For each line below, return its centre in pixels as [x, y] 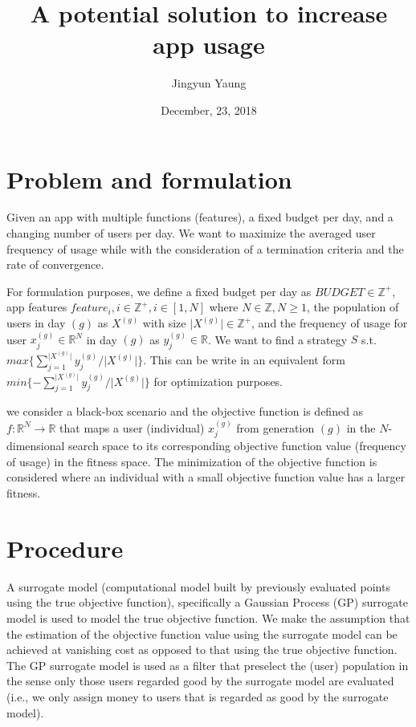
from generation [275, 427]
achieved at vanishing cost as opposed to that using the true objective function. [202, 650]
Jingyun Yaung [209, 83]
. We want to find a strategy [277, 339]
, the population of [353, 307]
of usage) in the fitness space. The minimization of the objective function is [192, 461]
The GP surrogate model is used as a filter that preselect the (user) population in [208, 665]
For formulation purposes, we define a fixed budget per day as [159, 291]
